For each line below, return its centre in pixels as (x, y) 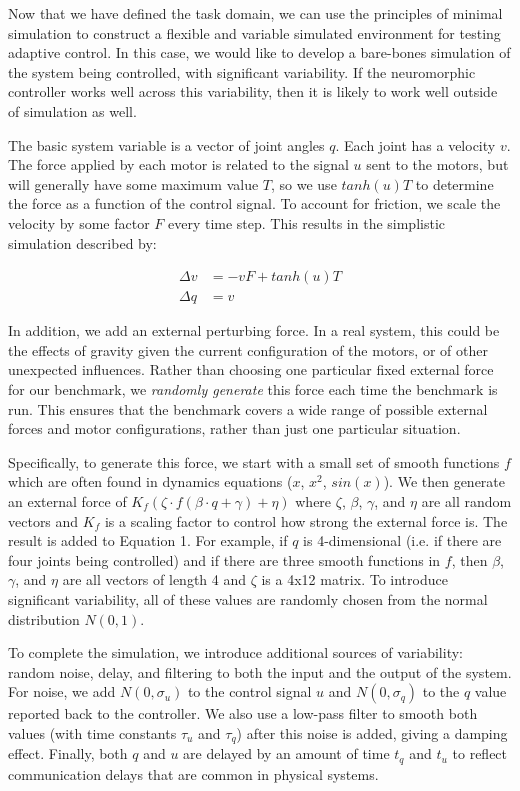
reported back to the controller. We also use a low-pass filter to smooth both (243, 713)
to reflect (480, 753)
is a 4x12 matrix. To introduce (354, 579)
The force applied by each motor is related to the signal (178, 164)
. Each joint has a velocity (415, 144)
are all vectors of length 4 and (154, 579)
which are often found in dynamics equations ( (150, 481)
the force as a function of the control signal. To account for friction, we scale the (254, 203)
